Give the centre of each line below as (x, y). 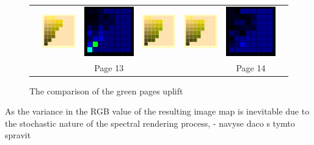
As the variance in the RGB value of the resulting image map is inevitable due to (157, 111)
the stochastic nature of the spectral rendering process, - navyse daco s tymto (150, 123)
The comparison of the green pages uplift (106, 90)
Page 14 (251, 67)
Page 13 (109, 67)
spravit (18, 135)
